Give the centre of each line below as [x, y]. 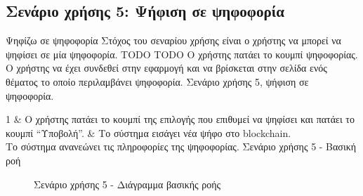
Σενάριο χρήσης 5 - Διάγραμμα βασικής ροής [127, 184]
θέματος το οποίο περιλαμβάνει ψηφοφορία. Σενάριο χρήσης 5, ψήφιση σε [157, 81]
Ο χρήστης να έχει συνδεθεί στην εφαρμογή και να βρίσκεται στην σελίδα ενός [166, 68]
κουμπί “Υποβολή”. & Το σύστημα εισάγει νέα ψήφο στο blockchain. [148, 132]
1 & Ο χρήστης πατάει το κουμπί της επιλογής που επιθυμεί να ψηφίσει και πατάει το [180, 119]
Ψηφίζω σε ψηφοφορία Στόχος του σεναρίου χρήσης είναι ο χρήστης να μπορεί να [173, 40]
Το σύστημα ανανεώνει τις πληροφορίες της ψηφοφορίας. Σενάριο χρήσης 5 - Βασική [181, 146]
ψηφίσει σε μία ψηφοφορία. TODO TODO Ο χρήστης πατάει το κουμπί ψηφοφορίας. [182, 54]
